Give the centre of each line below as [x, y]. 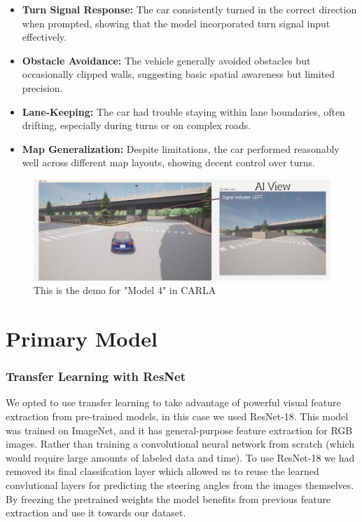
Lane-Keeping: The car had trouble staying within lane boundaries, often [183, 111]
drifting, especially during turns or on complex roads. [137, 125]
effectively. [44, 37]
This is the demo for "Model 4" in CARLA [125, 290]
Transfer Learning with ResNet [96, 376]
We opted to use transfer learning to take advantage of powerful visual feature [173, 402]
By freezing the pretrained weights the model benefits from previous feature [168, 498]
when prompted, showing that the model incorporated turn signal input [176, 23]
